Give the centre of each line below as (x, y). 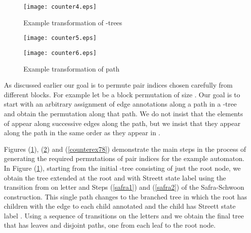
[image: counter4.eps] (60, 7)
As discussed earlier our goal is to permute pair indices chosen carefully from (118, 85)
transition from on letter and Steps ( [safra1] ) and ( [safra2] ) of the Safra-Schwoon (124, 187)
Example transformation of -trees (73, 22)
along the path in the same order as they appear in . (82, 133)
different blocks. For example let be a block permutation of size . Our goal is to (122, 94)
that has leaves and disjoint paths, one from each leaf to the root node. (110, 225)
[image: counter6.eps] (60, 53)
